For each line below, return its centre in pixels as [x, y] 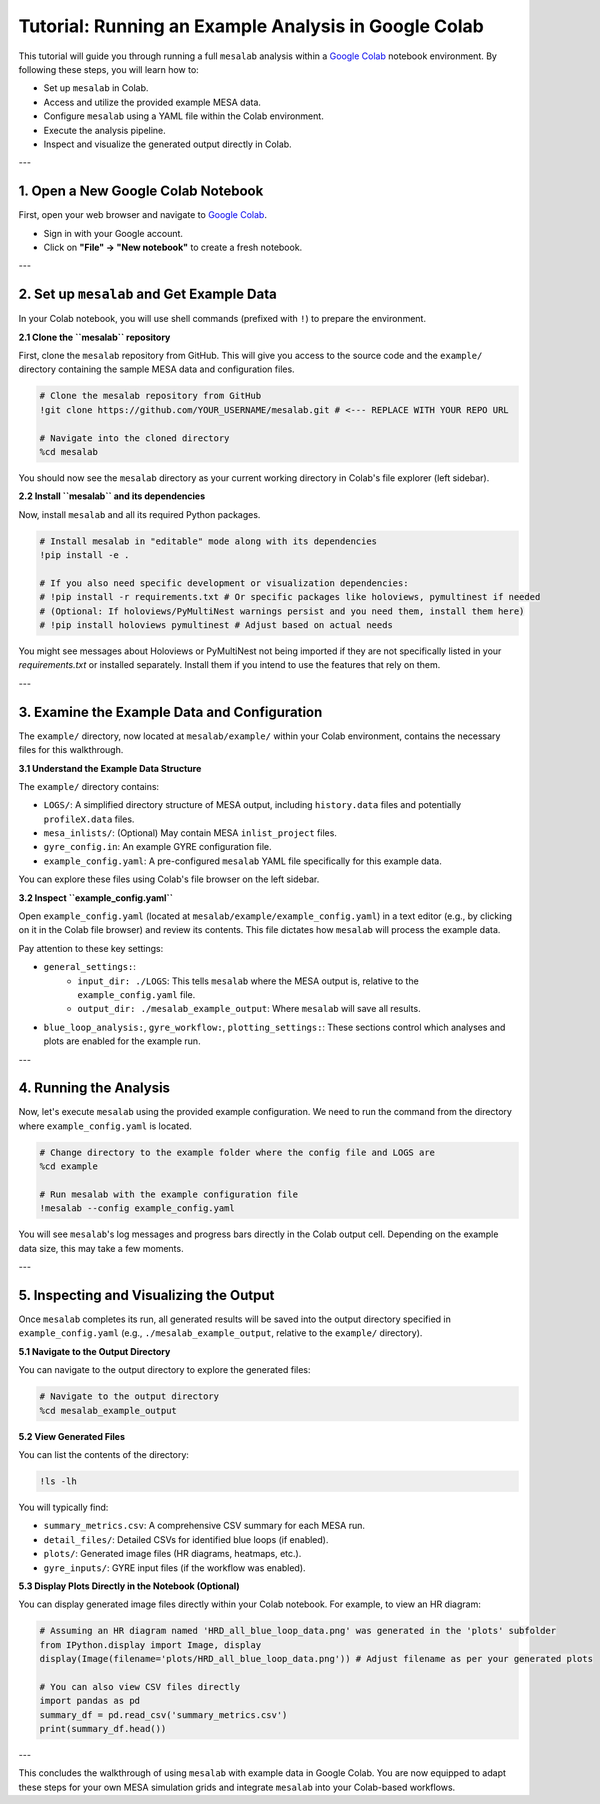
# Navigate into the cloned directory [134, 438]
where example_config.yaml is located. [105, 1126]
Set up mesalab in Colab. [96, 88]
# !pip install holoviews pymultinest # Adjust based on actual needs [216, 625]
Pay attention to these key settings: [91, 948]
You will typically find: [63, 1507]
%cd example [69, 1166]
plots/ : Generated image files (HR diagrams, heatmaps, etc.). [172, 1554]
